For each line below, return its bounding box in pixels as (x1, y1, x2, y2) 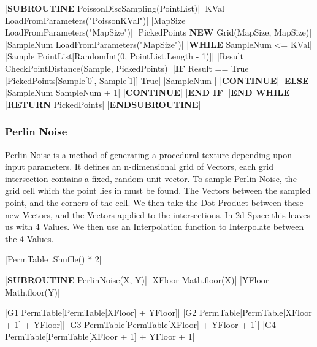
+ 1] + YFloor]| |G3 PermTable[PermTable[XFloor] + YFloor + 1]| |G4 (5, 318, 277, 330)
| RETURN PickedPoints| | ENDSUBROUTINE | (5, 97, 201, 110)
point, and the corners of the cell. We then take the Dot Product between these (5, 196, 304, 208)
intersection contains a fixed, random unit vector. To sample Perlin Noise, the (5, 172, 297, 185)
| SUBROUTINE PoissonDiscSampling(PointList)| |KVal (5, 2, 224, 14)
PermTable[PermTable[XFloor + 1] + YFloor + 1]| (5, 330, 197, 343)
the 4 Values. (5, 232, 54, 245)
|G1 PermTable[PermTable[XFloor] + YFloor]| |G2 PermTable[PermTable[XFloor (5, 306, 312, 319)
